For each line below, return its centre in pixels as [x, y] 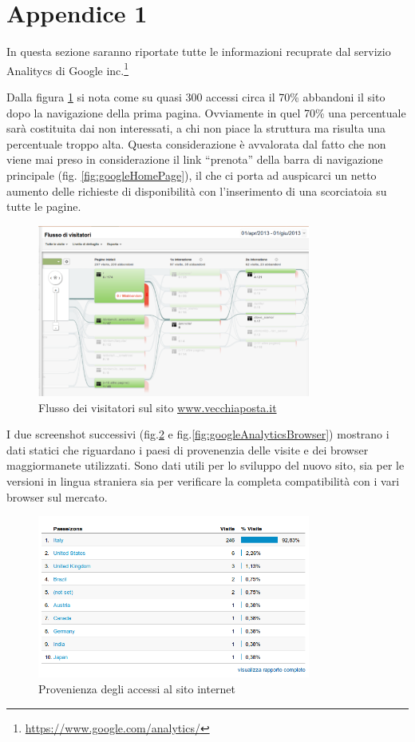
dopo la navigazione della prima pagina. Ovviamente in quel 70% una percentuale [206, 112]
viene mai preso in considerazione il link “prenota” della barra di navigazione [195, 159]
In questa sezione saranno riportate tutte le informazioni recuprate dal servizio [199, 52]
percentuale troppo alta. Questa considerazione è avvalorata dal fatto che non [196, 143]
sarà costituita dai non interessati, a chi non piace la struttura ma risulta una [196, 128]
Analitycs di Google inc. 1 [68, 69]
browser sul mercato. [57, 496]
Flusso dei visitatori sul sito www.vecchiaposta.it [158, 407]
